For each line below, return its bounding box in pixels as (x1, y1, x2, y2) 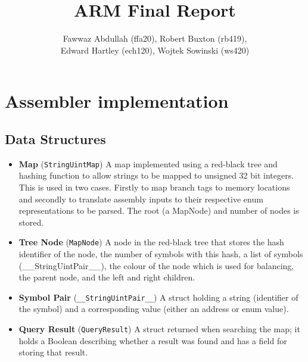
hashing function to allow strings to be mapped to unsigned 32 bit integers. (18, 169, 294, 182)
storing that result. (18, 346, 88, 358)
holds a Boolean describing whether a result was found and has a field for (18, 334, 287, 347)
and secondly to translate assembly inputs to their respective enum (18, 192, 263, 205)
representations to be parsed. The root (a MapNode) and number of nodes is (18, 204, 299, 217)
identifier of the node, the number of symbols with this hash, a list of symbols (18, 247, 303, 260)
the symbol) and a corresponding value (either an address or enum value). (18, 302, 289, 315)
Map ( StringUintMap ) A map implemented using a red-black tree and (18, 157, 278, 170)
